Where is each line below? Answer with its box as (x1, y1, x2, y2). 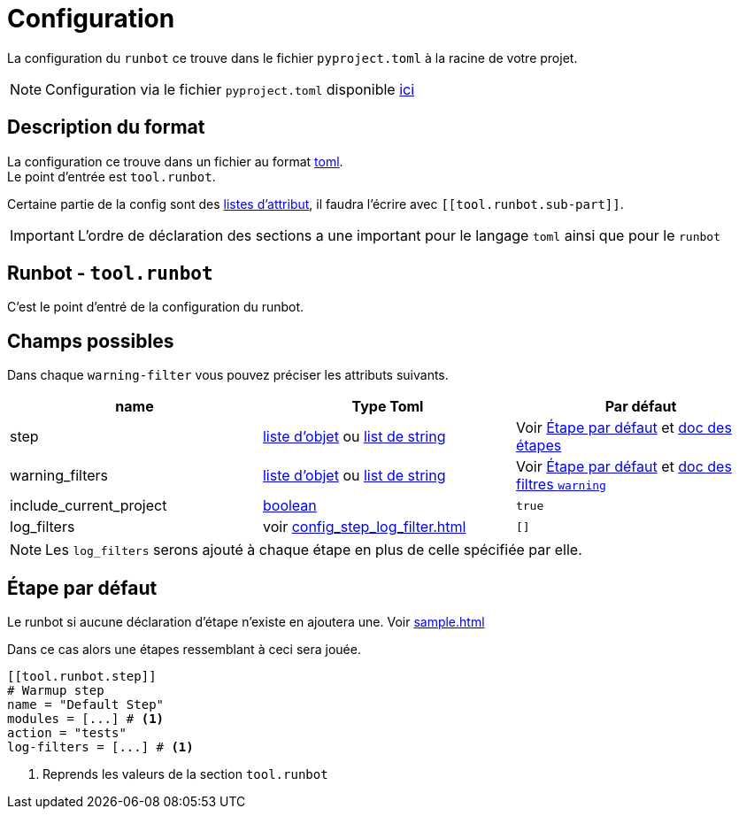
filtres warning (515, 475, 606, 494)
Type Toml (351, 397, 424, 416)
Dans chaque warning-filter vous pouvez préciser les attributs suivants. (7, 367, 449, 383)
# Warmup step (7, 683, 104, 698)
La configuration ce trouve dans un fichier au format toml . (7, 153, 343, 169)
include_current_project (10, 497, 167, 515)
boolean (262, 497, 317, 515)
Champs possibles (7, 329, 174, 352)
